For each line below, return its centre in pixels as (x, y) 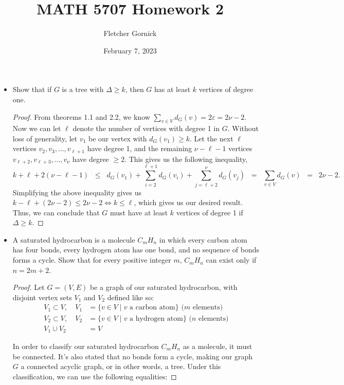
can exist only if (231, 260)
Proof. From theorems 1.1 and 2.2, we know (81, 116)
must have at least (139, 212)
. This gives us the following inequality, (186, 159)
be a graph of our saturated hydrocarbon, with (164, 287)
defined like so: (131, 297)
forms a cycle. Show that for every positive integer (92, 260)
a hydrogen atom (156, 318)
